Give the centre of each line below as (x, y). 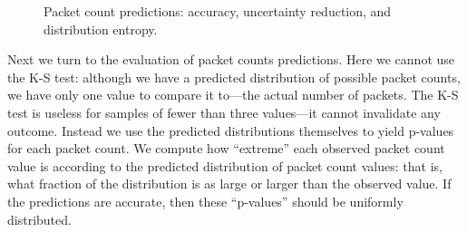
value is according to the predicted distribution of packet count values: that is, (225, 165)
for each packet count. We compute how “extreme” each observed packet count (226, 148)
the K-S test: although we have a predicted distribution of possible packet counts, (234, 77)
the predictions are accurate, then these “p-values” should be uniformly (205, 201)
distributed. (39, 219)
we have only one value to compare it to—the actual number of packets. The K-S (233, 95)
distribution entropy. (101, 29)
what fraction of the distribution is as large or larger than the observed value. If (229, 184)
